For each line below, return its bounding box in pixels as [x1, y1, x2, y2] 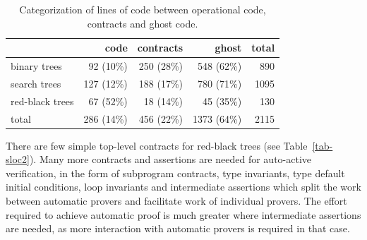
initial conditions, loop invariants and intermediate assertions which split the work [6, 179, 361, 194]
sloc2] [6, 152, 30, 167]
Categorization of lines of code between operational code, [19, 2, 266, 16]
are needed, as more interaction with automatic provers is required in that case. [6, 221, 350, 236]
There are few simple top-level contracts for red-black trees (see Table [6, 138, 308, 152]
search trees [11, 76, 61, 90]
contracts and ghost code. [87, 16, 198, 30]
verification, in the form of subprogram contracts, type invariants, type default [6, 165, 345, 180]
